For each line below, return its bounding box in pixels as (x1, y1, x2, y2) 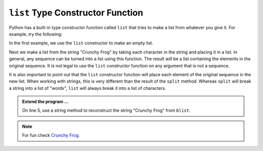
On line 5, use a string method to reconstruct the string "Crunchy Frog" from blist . (22, 107, 191, 114)
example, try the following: (9, 31, 63, 37)
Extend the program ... (22, 99, 69, 104)
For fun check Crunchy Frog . (22, 133, 80, 138)
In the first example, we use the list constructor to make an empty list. (9, 40, 153, 46)
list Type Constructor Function (9, 7, 143, 18)
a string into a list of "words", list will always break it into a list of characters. (9, 85, 167, 91)
